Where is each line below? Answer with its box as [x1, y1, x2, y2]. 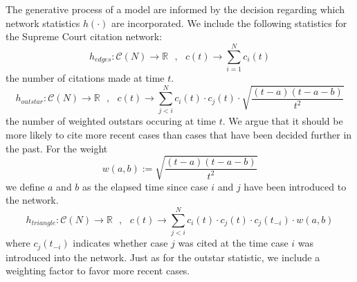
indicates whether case [73, 236, 168, 250]
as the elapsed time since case [82, 179, 208, 193]
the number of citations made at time [6, 70, 165, 85]
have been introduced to [244, 179, 347, 193]
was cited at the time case [178, 236, 289, 250]
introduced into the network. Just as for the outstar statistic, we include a [6, 249, 320, 264]
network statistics [6, 15, 80, 30]
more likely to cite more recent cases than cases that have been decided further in [6, 127, 352, 142]
